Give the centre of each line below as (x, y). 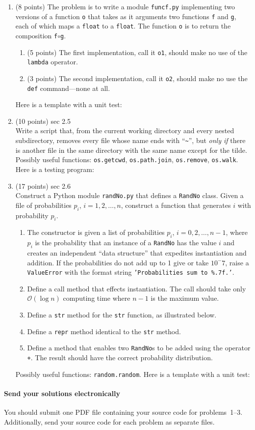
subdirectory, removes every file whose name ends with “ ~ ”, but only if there (130, 140)
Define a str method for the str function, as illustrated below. (122, 315)
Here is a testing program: (55, 169)
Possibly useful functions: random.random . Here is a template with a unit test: (133, 374)
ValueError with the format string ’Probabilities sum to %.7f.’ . (131, 272)
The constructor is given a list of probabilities (96, 232)
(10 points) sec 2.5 (43, 121)
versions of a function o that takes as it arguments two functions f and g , (126, 16)
